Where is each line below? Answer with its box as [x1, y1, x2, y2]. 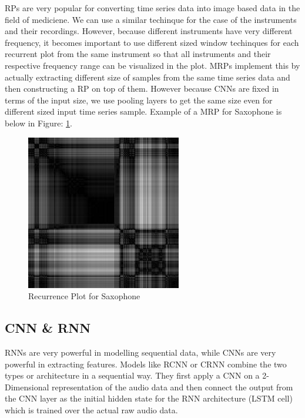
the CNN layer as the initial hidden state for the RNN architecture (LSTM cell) [5, 392, 293, 404]
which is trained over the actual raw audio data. [5, 403, 178, 416]
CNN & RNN [5, 319, 91, 337]
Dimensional [5, 380, 49, 393]
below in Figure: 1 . [5, 116, 72, 129]
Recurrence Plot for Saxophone [28, 290, 140, 302]
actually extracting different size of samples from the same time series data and [5, 71, 290, 83]
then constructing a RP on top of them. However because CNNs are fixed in [5, 82, 279, 95]
